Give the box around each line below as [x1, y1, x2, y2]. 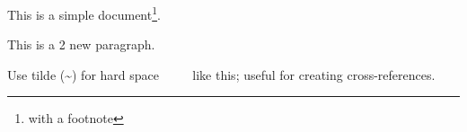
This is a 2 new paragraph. [7, 35, 155, 54]
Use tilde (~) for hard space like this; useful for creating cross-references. [7, 65, 436, 84]
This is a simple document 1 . [7, 3, 161, 23]
